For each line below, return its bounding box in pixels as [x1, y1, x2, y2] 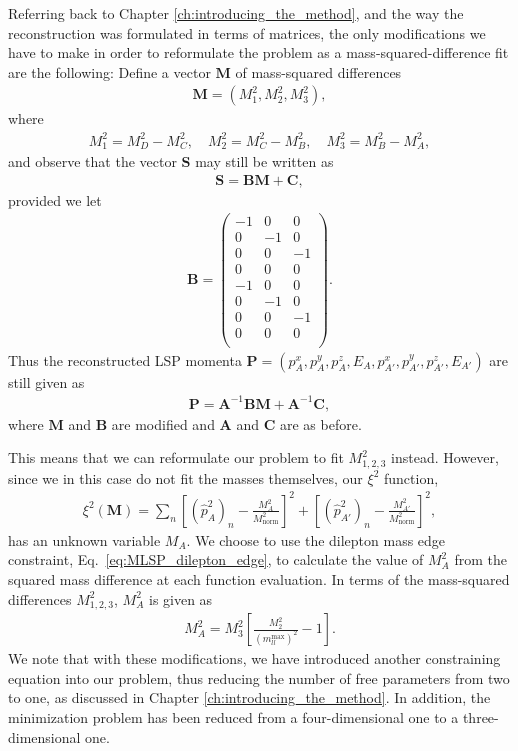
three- [462, 706, 499, 727]
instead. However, [391, 447, 499, 468]
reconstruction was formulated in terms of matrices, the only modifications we [8, 22, 486, 43]
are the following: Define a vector [8, 61, 211, 82]
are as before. [279, 413, 362, 434]
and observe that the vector [8, 150, 177, 171]
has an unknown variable [8, 529, 161, 550]
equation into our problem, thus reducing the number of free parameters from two [8, 667, 510, 688]
